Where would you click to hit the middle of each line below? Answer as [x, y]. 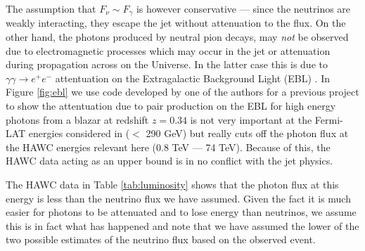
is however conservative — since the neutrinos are [243, 8]
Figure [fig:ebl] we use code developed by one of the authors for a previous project [182, 92]
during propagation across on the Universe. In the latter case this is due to [167, 64]
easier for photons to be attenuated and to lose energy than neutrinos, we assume [181, 212]
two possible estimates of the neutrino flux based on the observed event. [161, 239]
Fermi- [329, 119]
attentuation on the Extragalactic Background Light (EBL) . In [192, 78]
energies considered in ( [79, 133]
